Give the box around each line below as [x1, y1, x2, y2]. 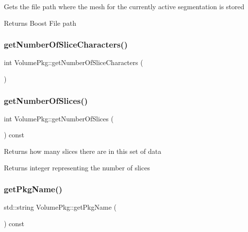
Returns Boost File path [4, 17, 76, 28]
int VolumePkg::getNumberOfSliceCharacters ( [4, 57, 143, 67]
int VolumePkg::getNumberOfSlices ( [4, 113, 114, 123]
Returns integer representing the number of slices [4, 162, 150, 172]
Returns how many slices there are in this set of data [4, 146, 162, 156]
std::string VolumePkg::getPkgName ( [4, 202, 116, 212]
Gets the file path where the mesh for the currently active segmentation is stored [4, 1, 245, 11]
